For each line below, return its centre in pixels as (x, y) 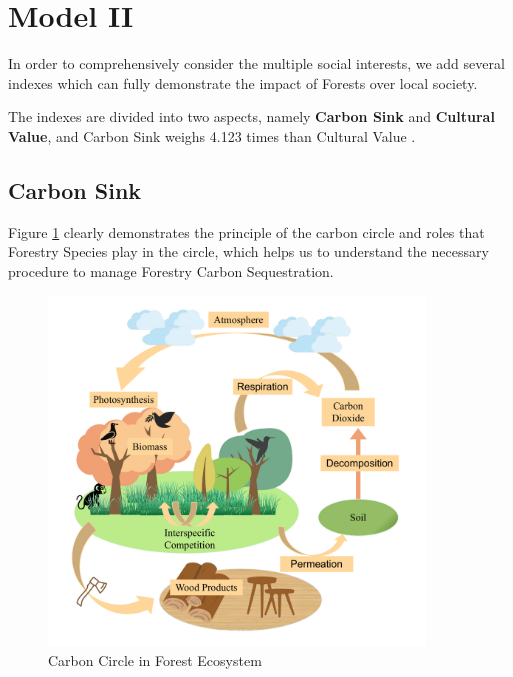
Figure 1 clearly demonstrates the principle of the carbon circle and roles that (246, 231)
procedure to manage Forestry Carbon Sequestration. (171, 270)
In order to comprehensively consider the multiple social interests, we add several (256, 63)
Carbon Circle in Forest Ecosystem (155, 659)
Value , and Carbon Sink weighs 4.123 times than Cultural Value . (212, 135)
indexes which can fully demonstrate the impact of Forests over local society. (243, 82)
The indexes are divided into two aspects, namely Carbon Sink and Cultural (251, 116)
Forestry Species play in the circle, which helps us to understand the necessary (248, 251)
